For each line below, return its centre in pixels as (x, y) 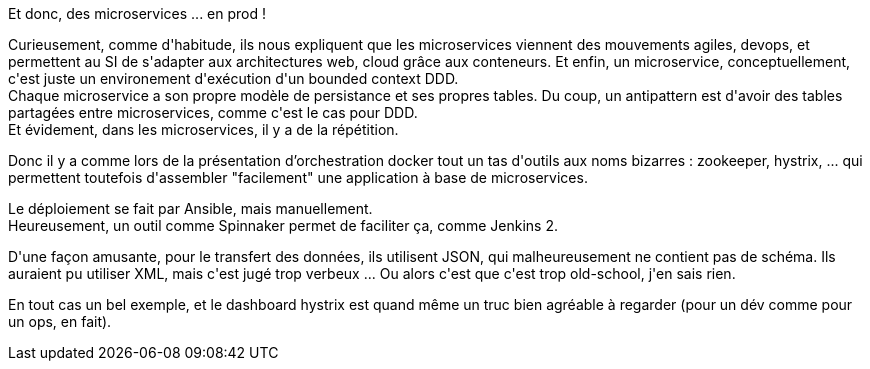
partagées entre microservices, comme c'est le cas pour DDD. (213, 112)
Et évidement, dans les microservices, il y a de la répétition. (203, 129)
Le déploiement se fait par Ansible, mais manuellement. (190, 208)
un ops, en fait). (60, 321)
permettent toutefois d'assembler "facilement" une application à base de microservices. (298, 177)
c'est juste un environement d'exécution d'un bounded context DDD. (233, 78)
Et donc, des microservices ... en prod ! (137, 13)
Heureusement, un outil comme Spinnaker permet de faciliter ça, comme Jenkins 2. (283, 225)
